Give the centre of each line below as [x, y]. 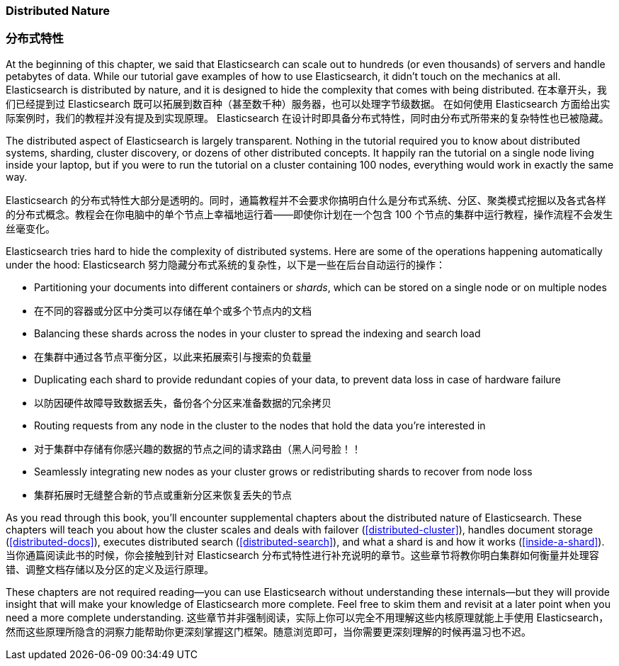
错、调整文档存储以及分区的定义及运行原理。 [110, 569]
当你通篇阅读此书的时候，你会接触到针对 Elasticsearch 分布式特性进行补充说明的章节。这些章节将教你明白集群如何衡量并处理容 [302, 555]
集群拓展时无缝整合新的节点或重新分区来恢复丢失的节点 [163, 495]
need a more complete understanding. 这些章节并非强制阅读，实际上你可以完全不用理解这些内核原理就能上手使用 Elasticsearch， [307, 617]
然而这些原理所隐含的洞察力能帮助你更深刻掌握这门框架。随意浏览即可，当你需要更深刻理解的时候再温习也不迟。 [268, 631]
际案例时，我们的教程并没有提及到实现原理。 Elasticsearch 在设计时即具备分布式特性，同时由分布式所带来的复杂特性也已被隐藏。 [307, 118]
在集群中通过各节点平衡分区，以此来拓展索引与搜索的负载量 [173, 356]
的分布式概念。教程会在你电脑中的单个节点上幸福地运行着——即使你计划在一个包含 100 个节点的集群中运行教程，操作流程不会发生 [309, 214]
